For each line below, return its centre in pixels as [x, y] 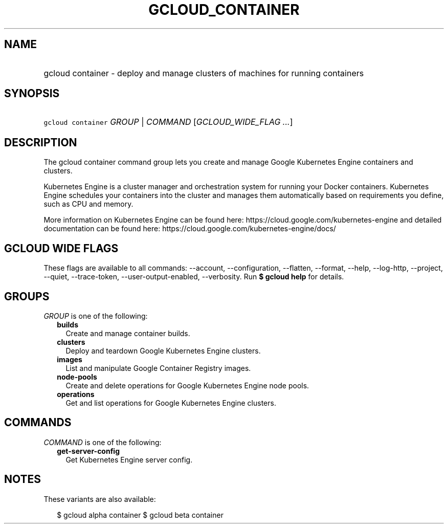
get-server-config [88, 451]
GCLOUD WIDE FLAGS [61, 248]
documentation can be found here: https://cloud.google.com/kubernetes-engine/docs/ [190, 229]
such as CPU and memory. [88, 204]
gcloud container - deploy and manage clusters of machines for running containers [204, 73]
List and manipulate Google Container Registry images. [158, 368]
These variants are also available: [100, 499]
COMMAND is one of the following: [103, 442]
